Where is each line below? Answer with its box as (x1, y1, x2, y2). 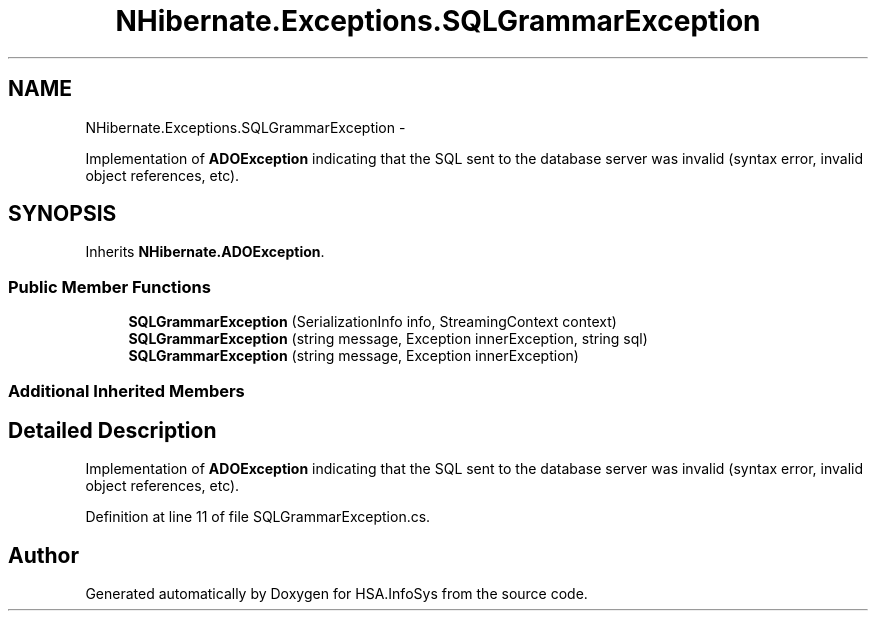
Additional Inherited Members (8, 380, 245, 401)
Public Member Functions (8, 276, 211, 297)
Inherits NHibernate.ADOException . (85, 243, 325, 261)
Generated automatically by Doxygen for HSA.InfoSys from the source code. (85, 585, 588, 603)
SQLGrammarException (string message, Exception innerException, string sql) (128, 330, 648, 348)
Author (8, 542, 79, 568)
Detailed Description (8, 417, 217, 443)
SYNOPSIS (8, 201, 117, 227)
